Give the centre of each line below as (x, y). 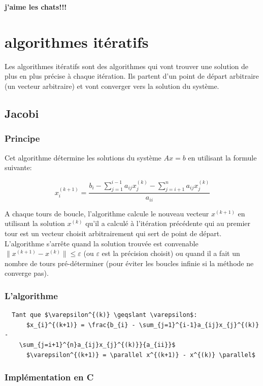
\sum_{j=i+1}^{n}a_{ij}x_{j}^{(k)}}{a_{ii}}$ (97, 345)
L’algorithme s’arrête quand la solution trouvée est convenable (102, 243)
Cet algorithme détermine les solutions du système (83, 157)
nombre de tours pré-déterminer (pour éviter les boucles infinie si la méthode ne (129, 263)
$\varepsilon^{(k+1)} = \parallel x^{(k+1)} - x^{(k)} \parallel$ (141, 355)
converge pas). (27, 273)
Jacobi (22, 113)
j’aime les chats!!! (36, 7)
